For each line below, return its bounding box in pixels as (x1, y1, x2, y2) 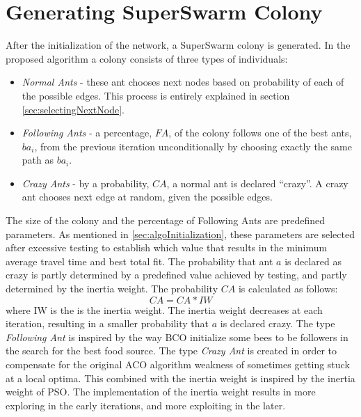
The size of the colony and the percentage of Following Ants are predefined (6, 213, 325, 228)
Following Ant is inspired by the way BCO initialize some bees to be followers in (6, 329, 348, 344)
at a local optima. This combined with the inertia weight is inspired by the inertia (6, 370, 355, 385)
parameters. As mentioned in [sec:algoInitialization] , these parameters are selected (6, 226, 355, 241)
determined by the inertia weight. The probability (6, 281, 218, 296)
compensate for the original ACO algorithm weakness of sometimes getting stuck (6, 357, 350, 371)
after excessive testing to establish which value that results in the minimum (6, 240, 328, 255)
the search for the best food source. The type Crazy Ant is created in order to (6, 343, 337, 358)
